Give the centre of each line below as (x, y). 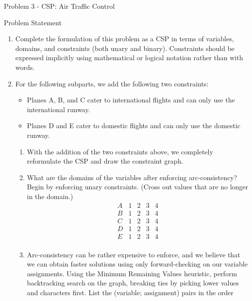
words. (25, 67)
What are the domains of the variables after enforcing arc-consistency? (132, 177)
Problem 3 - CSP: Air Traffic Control (59, 6)
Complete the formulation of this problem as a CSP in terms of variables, (125, 39)
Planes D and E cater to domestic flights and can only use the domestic (134, 125)
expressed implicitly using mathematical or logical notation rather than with (129, 58)
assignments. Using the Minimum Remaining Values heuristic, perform (132, 273)
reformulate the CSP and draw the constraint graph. (105, 161)
